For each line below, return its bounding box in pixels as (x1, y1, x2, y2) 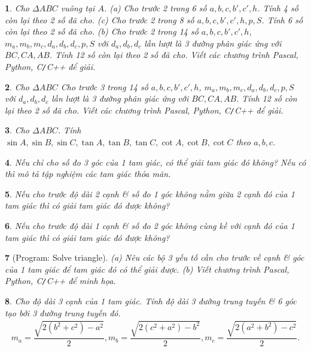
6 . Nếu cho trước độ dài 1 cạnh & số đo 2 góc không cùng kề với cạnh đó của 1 (5, 219, 295, 232)
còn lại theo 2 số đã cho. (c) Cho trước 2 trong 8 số (5, 13, 194, 26)
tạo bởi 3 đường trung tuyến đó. (5, 306, 121, 319)
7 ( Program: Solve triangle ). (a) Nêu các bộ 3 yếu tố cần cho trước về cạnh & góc (5, 251, 304, 264)
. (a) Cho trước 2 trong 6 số (103, 2, 207, 14)
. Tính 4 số (257, 2, 298, 14)
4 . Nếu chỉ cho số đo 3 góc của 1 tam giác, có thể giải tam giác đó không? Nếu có (5, 155, 306, 168)
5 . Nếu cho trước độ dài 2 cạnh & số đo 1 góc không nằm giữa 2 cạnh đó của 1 (5, 187, 295, 200)
